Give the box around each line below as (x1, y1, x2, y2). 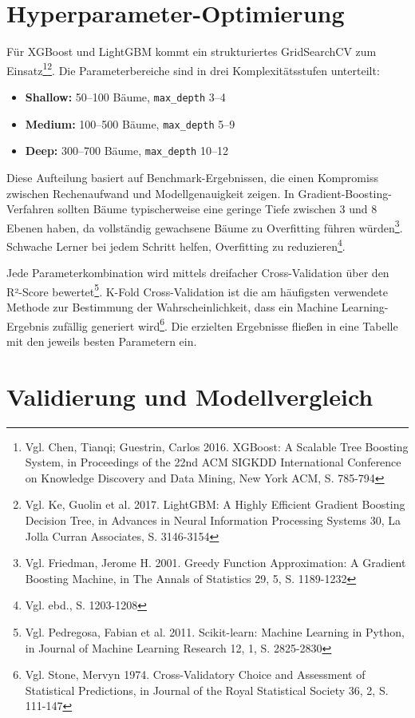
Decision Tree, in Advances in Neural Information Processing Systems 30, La (25, 512, 401, 528)
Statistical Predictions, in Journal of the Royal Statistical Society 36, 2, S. (25, 681, 389, 698)
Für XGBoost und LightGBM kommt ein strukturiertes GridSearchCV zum (6, 43, 377, 60)
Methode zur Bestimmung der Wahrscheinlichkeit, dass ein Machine (6, 299, 338, 315)
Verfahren (6, 200, 54, 217)
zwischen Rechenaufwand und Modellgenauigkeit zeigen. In (6, 184, 294, 201)
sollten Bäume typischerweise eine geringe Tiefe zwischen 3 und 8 (57, 200, 377, 217)
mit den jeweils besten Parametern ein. (6, 332, 197, 349)
